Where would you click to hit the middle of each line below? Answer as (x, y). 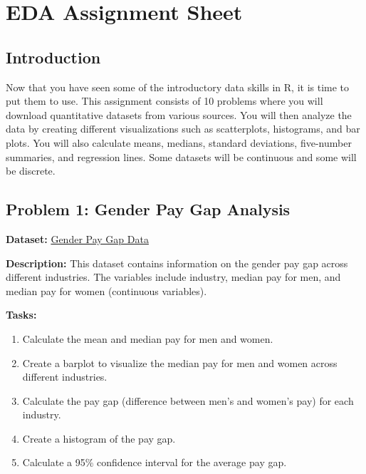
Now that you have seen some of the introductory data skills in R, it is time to (178, 87)
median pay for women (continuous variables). (106, 290)
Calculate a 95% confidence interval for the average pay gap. (155, 462)
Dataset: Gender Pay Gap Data (77, 238)
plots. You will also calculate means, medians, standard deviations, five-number (179, 142)
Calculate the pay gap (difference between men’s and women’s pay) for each (188, 400)
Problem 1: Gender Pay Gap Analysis (148, 209)
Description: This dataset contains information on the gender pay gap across (177, 263)
